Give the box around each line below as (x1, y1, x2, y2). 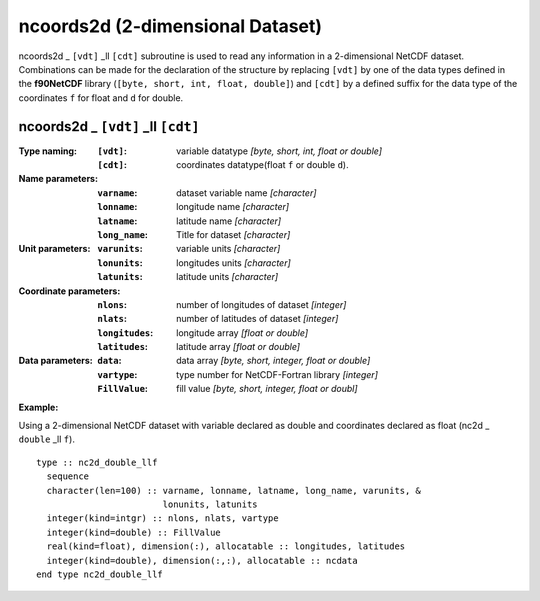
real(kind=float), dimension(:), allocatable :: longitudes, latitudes (46, 541, 406, 552)
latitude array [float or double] (176, 341, 300, 353)
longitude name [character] (176, 201, 290, 213)
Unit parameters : (18, 243, 91, 255)
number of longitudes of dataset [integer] (176, 298, 347, 310)
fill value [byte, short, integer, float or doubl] (176, 383, 359, 395)
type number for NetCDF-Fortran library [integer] (176, 368, 379, 380)
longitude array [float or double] (176, 326, 309, 339)
